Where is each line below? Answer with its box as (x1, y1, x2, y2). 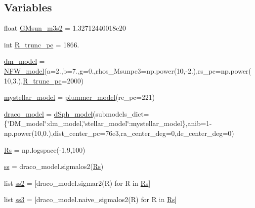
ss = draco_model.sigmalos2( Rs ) (4, 161, 104, 171)
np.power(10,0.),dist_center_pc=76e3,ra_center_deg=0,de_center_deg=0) (4, 127, 234, 138)
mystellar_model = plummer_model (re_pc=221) (4, 92, 155, 102)
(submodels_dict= (92, 108, 149, 119)
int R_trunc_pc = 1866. (4, 39, 79, 49)
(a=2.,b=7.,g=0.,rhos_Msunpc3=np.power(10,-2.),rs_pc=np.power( (44, 65, 252, 76)
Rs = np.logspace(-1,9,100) (4, 144, 85, 155)
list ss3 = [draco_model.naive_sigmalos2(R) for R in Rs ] (4, 194, 177, 205)
